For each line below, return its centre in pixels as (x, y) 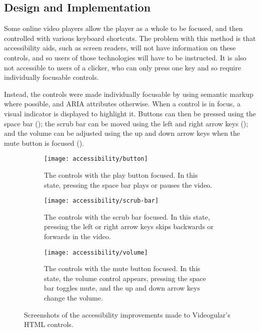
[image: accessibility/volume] (96, 252)
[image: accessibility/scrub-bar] (101, 201)
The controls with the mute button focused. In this (122, 268)
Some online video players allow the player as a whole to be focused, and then (123, 28)
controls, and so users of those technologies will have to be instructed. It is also (125, 57)
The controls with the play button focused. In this (121, 174)
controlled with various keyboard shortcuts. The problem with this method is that (130, 38)
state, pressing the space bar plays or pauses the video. (128, 184)
